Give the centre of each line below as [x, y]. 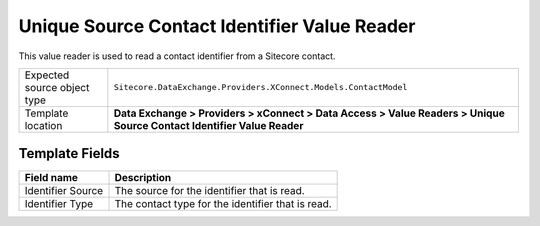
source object [57, 87]
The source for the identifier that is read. [209, 191]
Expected [47, 75]
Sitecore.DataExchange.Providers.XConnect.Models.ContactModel [260, 87]
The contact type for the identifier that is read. [223, 204]
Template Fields [69, 153]
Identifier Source [64, 191]
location [43, 125]
